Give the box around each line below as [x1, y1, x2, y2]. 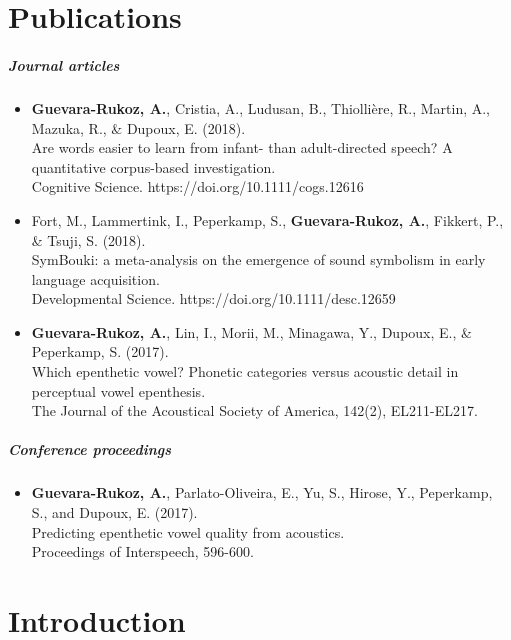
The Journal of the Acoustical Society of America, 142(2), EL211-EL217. [31, 400, 478, 421]
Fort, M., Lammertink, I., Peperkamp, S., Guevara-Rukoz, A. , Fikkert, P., [31, 209, 504, 230]
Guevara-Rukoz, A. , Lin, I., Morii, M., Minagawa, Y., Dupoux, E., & [31, 321, 472, 342]
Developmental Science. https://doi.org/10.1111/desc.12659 [31, 288, 396, 309]
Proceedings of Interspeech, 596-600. [31, 541, 254, 562]
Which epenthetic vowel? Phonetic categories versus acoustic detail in [31, 361, 459, 382]
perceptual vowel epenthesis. [31, 380, 206, 401]
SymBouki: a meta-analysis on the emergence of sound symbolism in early [31, 249, 486, 270]
